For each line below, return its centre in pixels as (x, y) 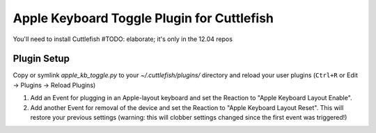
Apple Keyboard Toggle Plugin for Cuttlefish (143, 18)
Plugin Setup (41, 59)
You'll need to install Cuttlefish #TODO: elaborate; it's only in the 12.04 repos (123, 39)
